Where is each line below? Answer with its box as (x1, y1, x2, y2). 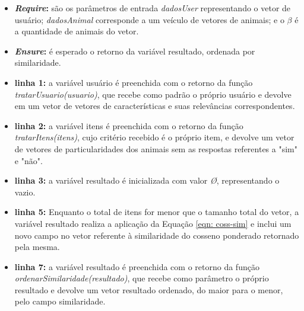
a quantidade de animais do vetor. (14, 25, 139, 37)
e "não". (14, 154, 43, 166)
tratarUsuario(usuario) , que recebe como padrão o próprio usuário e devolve (14, 88, 292, 100)
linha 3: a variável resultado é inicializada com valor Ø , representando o (14, 174, 280, 187)
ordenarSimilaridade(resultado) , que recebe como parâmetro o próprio (14, 272, 269, 284)
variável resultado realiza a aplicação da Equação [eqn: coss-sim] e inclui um (14, 217, 292, 229)
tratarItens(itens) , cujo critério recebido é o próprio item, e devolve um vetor (14, 131, 294, 143)
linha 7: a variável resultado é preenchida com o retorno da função (14, 260, 259, 272)
